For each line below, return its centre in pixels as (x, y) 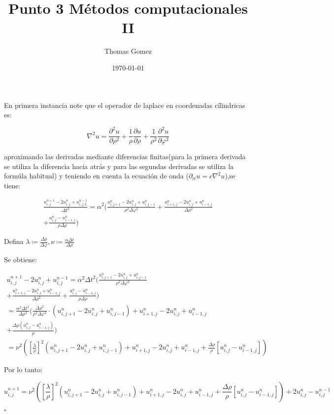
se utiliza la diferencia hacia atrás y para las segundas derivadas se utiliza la (119, 166)
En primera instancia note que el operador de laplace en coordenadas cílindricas (125, 105)
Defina (14, 241)
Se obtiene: (20, 259)
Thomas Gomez (128, 51)
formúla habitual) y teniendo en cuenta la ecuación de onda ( (96, 176)
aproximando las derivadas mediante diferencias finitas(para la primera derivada (125, 156)
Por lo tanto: (23, 369)
